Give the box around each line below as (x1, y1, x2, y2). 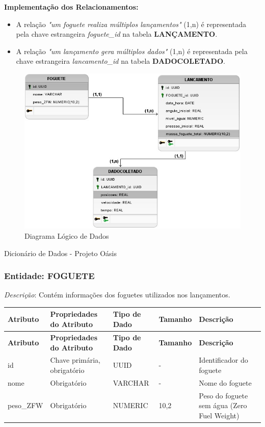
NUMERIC (113, 400, 148, 411)
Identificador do (199, 355, 248, 365)
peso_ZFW (8, 400, 43, 411)
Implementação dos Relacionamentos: (4, 2, 139, 12)
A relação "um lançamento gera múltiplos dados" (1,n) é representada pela (16, 45, 248, 56)
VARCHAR (113, 377, 149, 388)
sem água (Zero (199, 400, 247, 411)
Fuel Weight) (199, 410, 240, 420)
